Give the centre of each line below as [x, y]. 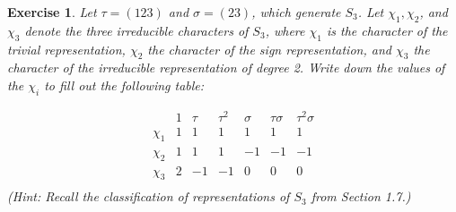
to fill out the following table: [124, 85]
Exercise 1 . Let [52, 12]
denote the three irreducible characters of [136, 30]
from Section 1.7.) [361, 196]
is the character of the [387, 30]
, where [285, 30]
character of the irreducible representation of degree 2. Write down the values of [226, 68]
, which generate [296, 12]
